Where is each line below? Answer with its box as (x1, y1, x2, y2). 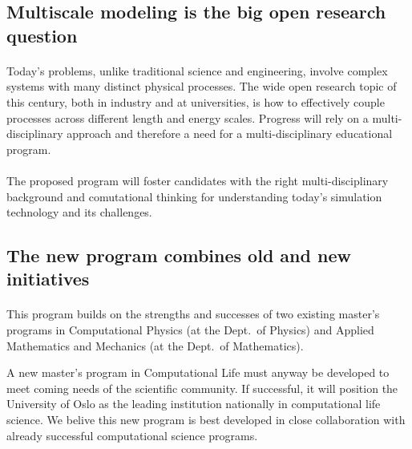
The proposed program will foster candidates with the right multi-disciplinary (6, 172, 389, 188)
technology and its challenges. (6, 204, 152, 220)
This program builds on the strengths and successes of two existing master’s (6, 305, 380, 322)
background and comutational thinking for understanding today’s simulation (6, 188, 382, 204)
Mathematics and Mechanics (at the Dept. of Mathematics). (6, 337, 304, 354)
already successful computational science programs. (6, 427, 258, 443)
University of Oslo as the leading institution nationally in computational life (6, 395, 381, 412)
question (6, 22, 78, 47)
